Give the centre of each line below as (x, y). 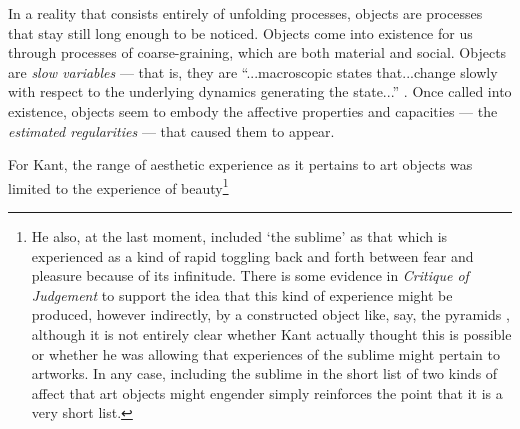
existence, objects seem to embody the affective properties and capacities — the (253, 110)
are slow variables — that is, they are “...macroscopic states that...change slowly (253, 71)
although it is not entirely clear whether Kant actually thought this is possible (271, 333)
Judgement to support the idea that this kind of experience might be (242, 294)
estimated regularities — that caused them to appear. (171, 130)
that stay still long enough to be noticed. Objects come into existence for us (240, 32)
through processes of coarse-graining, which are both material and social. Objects (257, 52)
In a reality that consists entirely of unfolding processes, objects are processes (245, 13)
